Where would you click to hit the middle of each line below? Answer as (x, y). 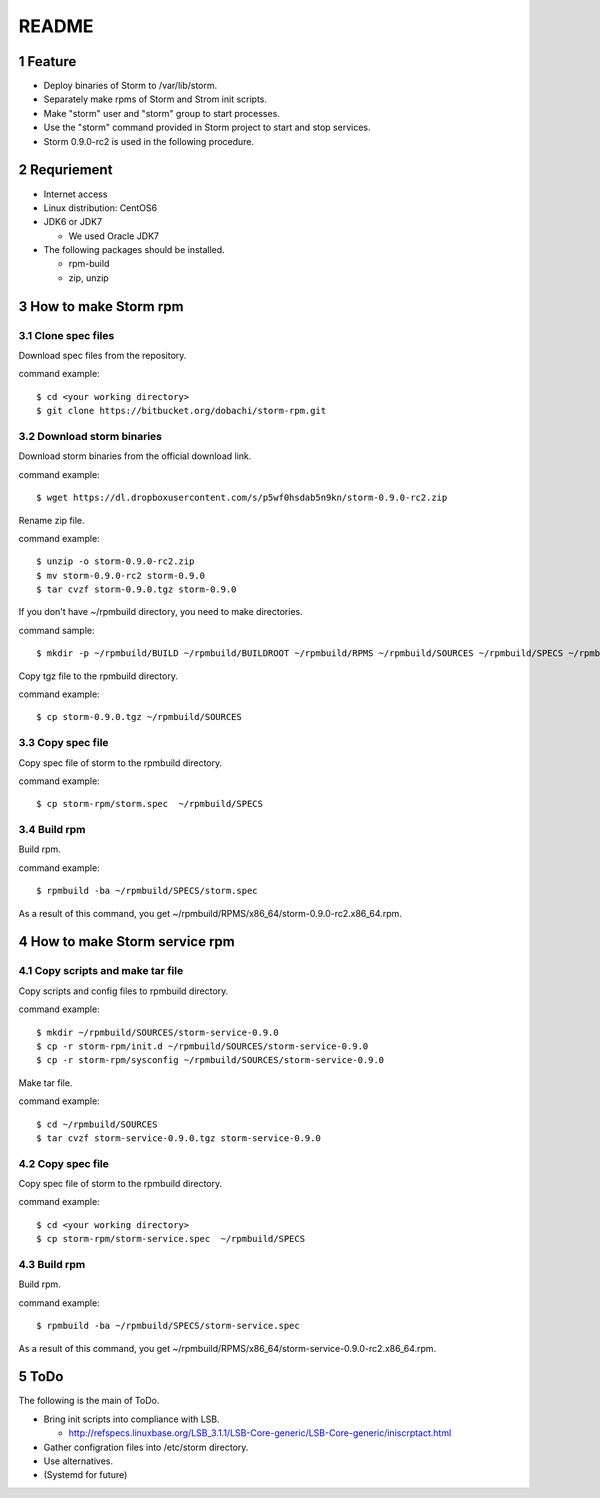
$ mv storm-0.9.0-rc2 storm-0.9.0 (120, 575)
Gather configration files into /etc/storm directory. (146, 1447)
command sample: (56, 630)
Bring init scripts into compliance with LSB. (131, 1419)
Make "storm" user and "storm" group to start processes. (161, 113)
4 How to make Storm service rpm (126, 941)
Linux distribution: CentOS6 (100, 207)
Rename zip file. (51, 520)
